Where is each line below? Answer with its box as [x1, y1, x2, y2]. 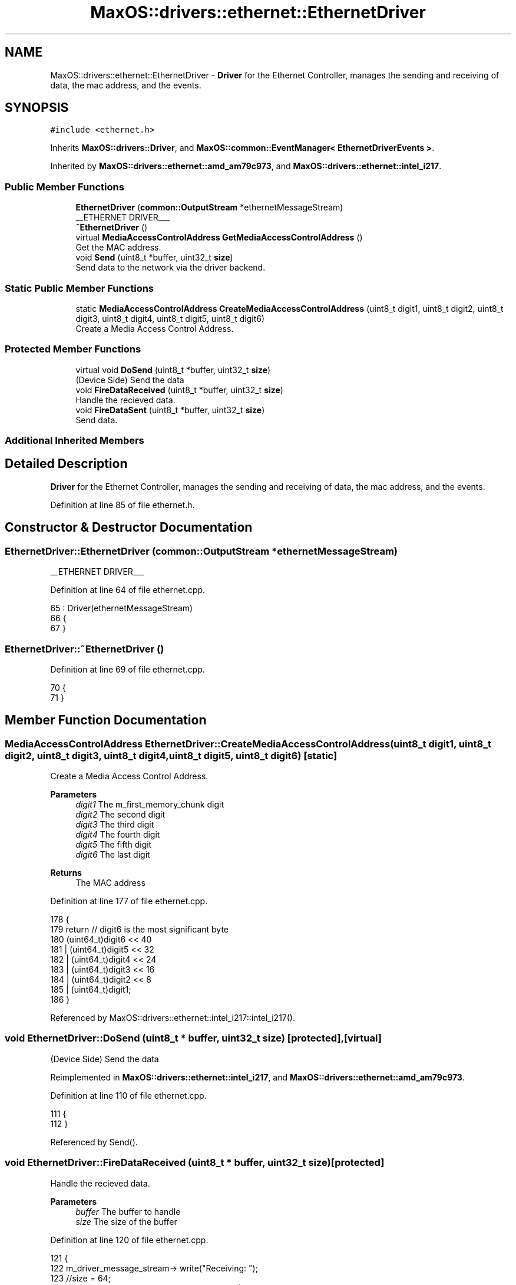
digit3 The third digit [75, 819, 154, 830]
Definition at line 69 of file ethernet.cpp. [50, 664, 205, 674]
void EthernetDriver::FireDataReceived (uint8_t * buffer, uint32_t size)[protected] [5, 1156, 385, 1169]
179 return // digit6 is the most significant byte [50, 924, 229, 935]
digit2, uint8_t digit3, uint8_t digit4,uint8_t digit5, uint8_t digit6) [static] [5, 749, 338, 762]
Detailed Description [5, 456, 128, 472]
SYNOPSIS [5, 100, 69, 116]
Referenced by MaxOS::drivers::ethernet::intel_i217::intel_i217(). [50, 1013, 296, 1023]
